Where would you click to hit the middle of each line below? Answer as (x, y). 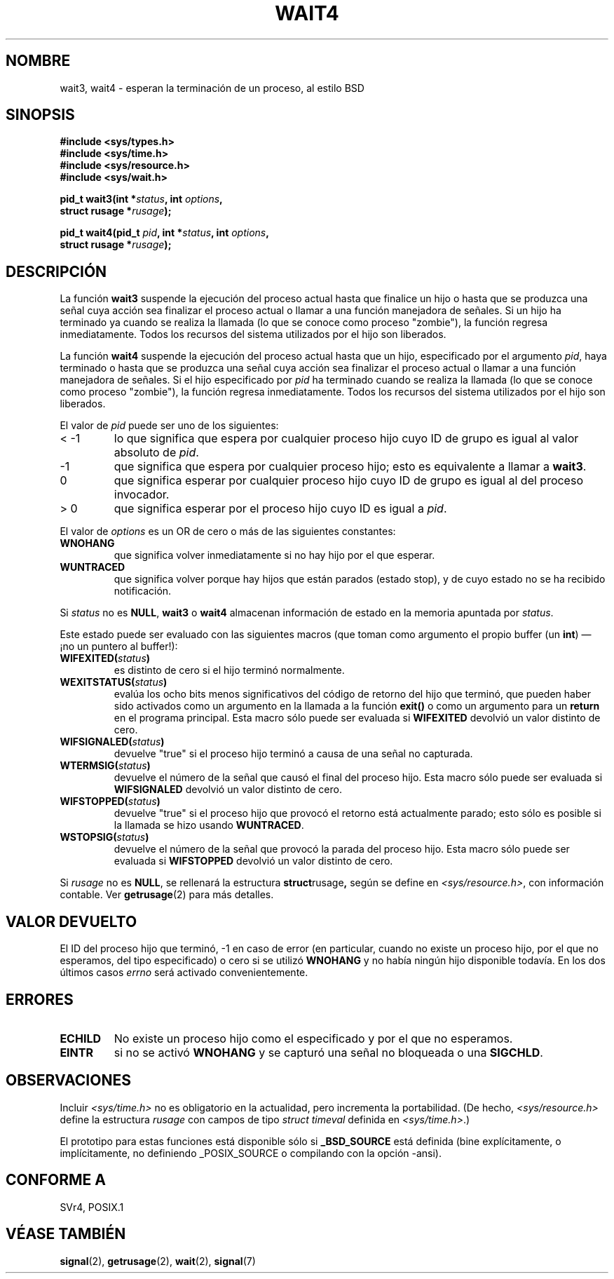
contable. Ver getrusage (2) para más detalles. (167, 895)
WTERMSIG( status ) (105, 766)
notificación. (143, 591)
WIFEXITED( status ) (105, 658)
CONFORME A (56, 1180)
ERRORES (40, 999)
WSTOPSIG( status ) (104, 837)
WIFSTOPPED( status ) (110, 801)
